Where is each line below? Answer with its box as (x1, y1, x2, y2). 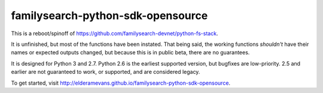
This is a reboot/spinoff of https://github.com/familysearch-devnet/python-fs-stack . (11, 30, 218, 37)
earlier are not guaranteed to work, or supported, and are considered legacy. (11, 69, 200, 76)
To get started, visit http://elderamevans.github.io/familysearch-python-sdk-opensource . (11, 79, 230, 86)
